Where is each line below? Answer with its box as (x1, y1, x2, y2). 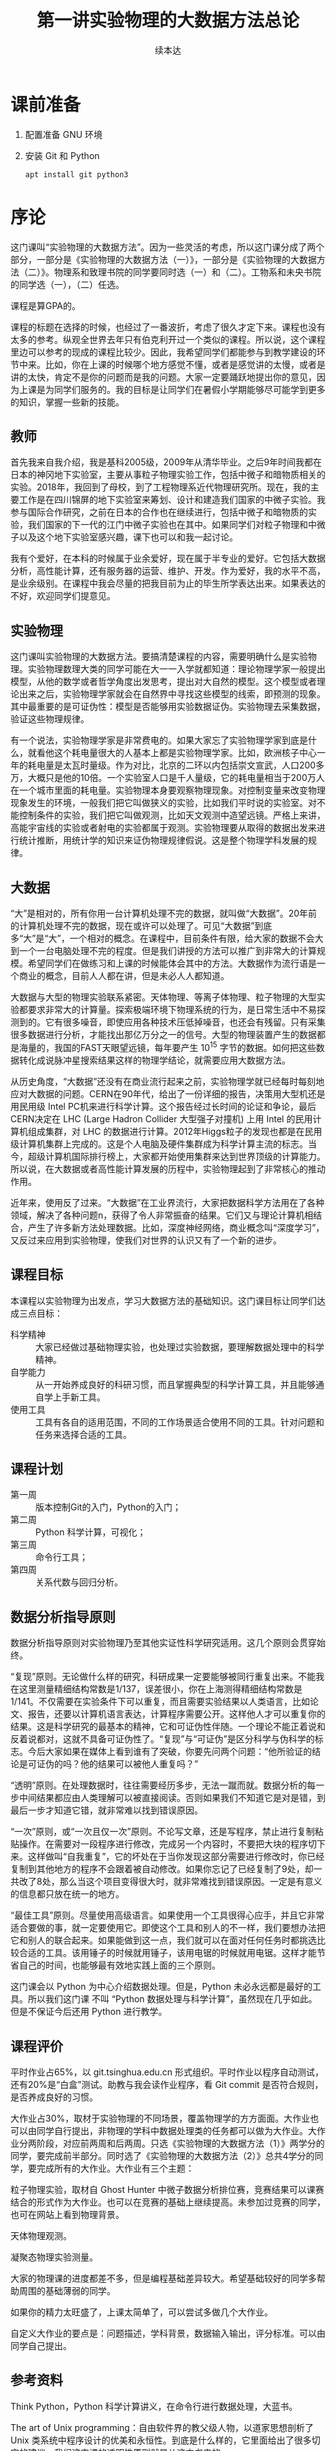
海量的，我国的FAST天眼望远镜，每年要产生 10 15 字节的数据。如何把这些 (18, 1040, 317, 1053)
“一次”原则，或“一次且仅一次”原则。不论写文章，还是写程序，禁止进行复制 (10, 1826, 315, 1838)
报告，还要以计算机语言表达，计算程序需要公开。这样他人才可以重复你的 (27, 1708, 326, 1720)
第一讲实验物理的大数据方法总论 (36, 9, 300, 32)
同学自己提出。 (10, 2339, 72, 2351)
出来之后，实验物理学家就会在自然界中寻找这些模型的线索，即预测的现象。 (18, 688, 326, 700)
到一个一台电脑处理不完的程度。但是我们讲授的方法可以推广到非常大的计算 (10, 945, 317, 957)
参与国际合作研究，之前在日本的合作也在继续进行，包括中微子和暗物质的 (10, 506, 308, 518)
